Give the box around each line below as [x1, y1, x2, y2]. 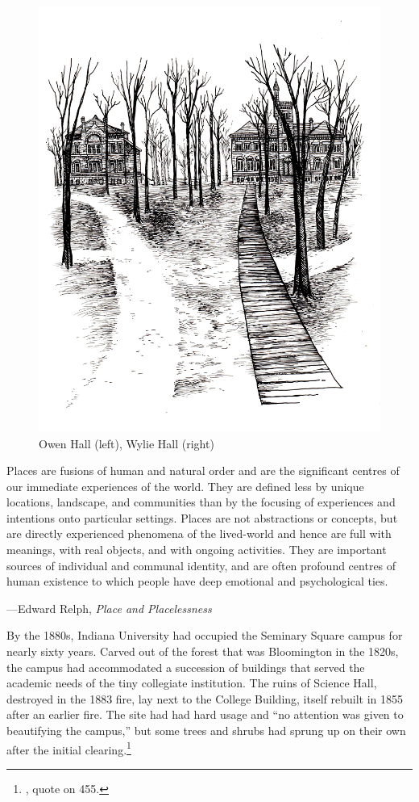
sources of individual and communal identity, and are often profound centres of [6, 556, 396, 573]
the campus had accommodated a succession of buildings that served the [6, 658, 365, 675]
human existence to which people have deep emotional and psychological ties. [6, 573, 388, 590]
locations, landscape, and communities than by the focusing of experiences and [6, 493, 396, 510]
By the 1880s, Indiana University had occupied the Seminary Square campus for [6, 627, 403, 644]
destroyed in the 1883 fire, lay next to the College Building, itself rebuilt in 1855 [6, 690, 404, 707]
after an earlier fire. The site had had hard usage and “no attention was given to [6, 706, 404, 723]
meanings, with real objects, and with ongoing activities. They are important [6, 541, 387, 558]
